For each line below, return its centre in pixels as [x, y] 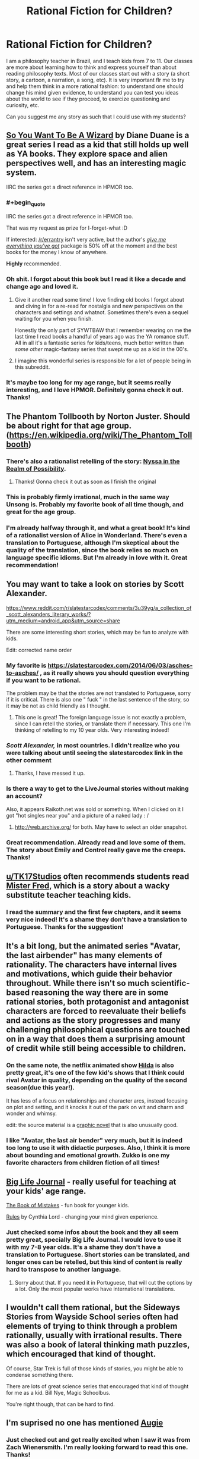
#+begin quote [26, 203]
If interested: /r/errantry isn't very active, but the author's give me [86, 240]
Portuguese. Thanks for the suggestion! [65, 927]
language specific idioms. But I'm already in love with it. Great [97, 558]
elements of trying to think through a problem [92, 1326]
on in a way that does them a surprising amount [96, 1039]
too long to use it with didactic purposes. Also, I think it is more [98, 1148]
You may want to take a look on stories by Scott [95, 584]
